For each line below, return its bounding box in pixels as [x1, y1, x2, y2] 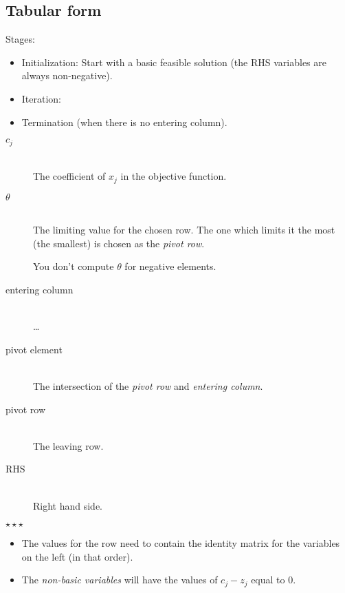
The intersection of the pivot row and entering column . [33, 379, 263, 393]
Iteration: [21, 91, 62, 105]
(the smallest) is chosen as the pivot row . [33, 236, 205, 250]
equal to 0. [251, 572, 296, 587]
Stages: [5, 32, 35, 46]
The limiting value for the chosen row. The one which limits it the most [33, 222, 335, 237]
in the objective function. [120, 169, 227, 183]
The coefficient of [33, 169, 106, 183]
